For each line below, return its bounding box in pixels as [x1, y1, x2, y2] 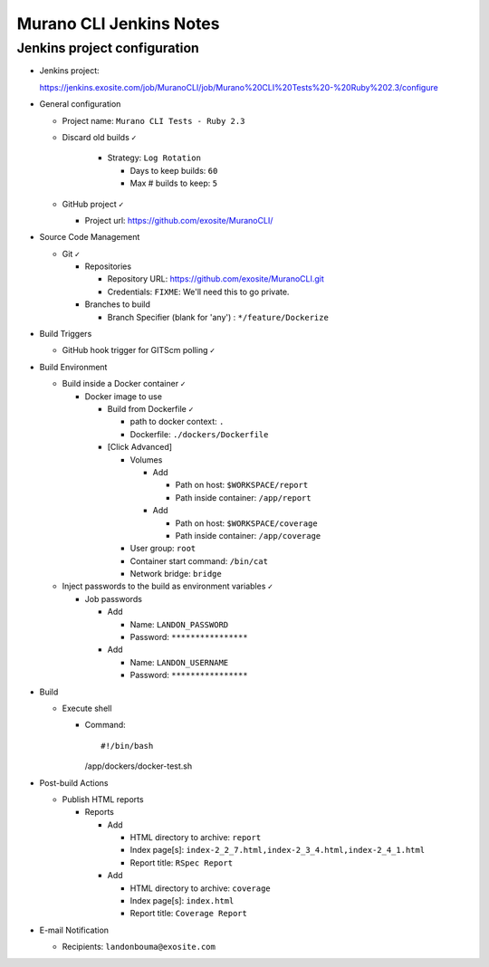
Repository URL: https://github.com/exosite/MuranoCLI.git [107, 273, 325, 284]
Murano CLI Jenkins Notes [16, 14, 220, 34]
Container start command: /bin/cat [129, 555, 269, 566]
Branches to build [84, 299, 151, 310]
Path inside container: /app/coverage [175, 530, 321, 541]
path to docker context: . [129, 416, 225, 427]
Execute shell [62, 703, 112, 713]
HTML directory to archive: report [129, 832, 262, 843]
